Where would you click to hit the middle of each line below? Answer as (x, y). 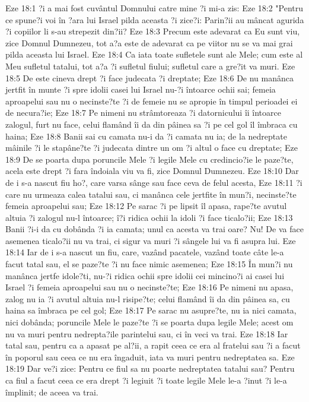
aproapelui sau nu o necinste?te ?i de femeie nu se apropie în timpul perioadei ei (152, 101)
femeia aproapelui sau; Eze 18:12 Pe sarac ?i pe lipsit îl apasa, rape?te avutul (146, 206)
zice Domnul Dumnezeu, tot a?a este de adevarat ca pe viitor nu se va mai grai (149, 42)
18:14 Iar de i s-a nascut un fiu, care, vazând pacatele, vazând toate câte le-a (145, 252)
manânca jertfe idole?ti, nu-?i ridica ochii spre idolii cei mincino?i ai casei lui (145, 275)
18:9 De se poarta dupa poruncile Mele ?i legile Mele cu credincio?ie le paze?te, (149, 159)
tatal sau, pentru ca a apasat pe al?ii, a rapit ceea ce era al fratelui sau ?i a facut (153, 345)
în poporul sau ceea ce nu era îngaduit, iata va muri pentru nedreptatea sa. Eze (150, 357)
